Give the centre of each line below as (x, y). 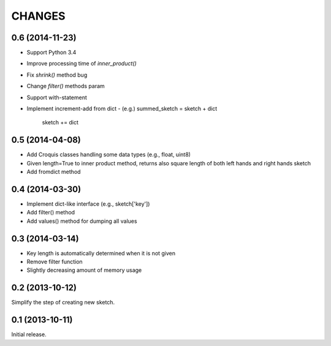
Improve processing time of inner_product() (82, 64)
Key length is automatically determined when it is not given (101, 253)
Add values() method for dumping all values (82, 221)
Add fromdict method (54, 172)
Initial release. (29, 334)
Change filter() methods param (66, 86)
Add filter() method (51, 212)
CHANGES (38, 16)
